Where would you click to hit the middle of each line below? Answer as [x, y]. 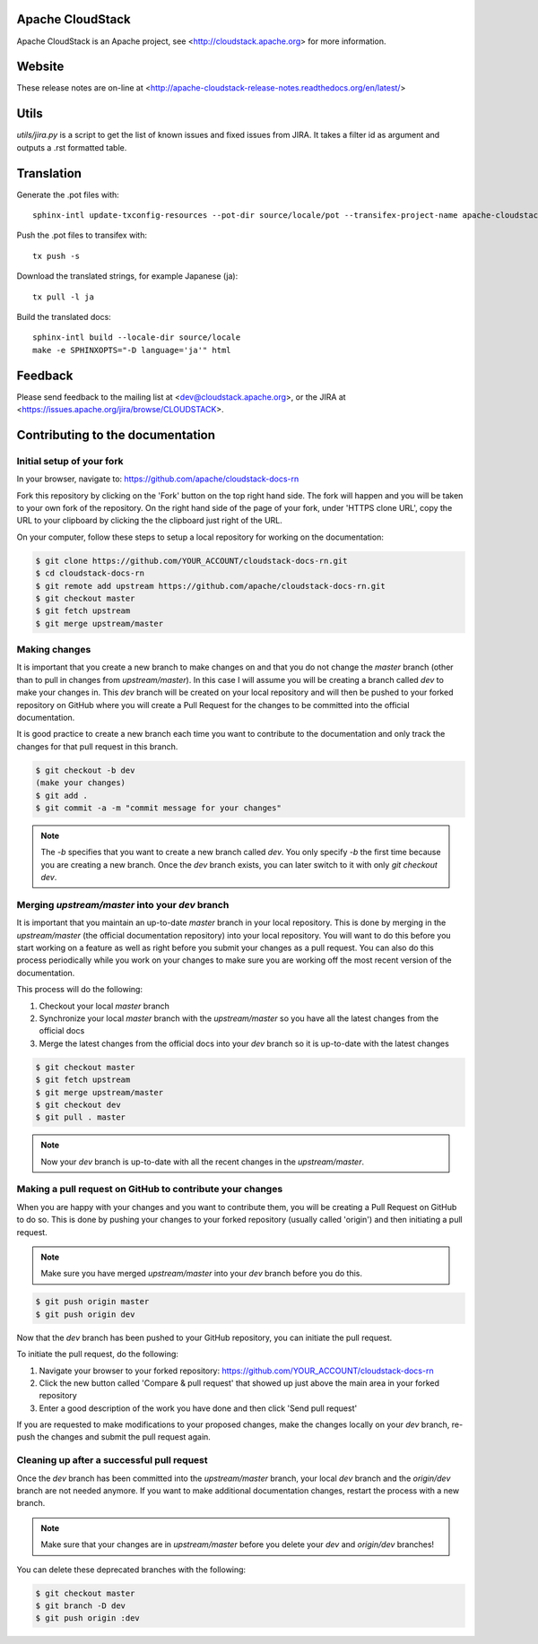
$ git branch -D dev [80, 1605]
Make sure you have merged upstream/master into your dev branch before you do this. [202, 1274]
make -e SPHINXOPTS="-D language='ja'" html [132, 350]
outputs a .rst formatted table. [72, 147]
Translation [49, 173]
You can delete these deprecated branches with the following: [131, 1570]
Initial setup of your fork [70, 461]
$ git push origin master [92, 1302]
